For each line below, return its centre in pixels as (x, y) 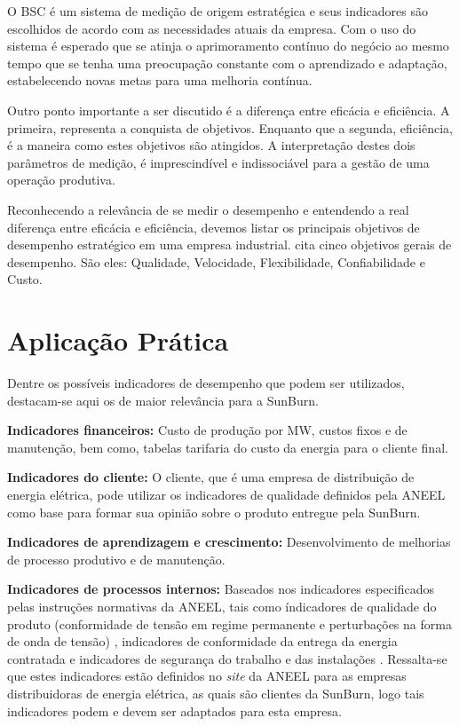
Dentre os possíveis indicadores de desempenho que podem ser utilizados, (206, 383)
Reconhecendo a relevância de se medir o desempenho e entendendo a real (208, 209)
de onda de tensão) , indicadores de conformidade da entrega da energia (202, 641)
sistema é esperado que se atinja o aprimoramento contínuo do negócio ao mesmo (228, 46)
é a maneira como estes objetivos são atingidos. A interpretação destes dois (211, 145)
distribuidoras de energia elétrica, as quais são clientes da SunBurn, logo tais (216, 693)
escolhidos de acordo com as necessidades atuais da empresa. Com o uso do (212, 28)
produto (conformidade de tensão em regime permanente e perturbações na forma (229, 623)
